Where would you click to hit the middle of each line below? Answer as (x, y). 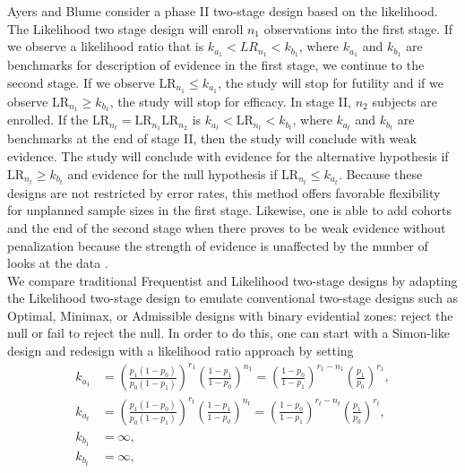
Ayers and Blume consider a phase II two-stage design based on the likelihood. (223, 11)
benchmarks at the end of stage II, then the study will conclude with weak (212, 138)
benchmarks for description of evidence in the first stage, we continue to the (216, 65)
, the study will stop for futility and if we (331, 82)
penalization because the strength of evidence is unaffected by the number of (218, 245)
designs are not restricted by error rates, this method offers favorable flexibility (224, 192)
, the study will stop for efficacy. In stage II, (231, 101)
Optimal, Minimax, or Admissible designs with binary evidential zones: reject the (230, 315)
